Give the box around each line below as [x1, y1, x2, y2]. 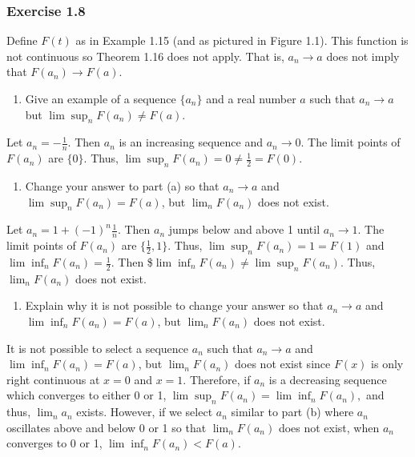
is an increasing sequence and [119, 134, 264, 150]
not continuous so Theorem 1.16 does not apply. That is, [6, 47, 284, 64]
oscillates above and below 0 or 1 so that [6, 419, 207, 435]
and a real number [206, 90, 296, 106]
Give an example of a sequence [25, 90, 176, 106]
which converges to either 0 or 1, [6, 387, 167, 403]
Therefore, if [189, 371, 251, 387]
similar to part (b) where [231, 403, 354, 420]
